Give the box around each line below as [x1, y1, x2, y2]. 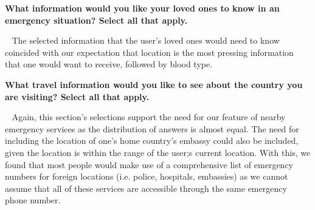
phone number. [5, 194, 61, 206]
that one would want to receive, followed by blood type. [5, 58, 213, 70]
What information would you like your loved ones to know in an [5, 2, 280, 14]
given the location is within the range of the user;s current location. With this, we [5, 146, 311, 158]
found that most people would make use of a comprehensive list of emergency [5, 158, 294, 171]
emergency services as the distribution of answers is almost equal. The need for [5, 122, 299, 135]
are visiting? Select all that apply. [5, 90, 150, 103]
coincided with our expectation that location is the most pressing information [5, 46, 294, 58]
